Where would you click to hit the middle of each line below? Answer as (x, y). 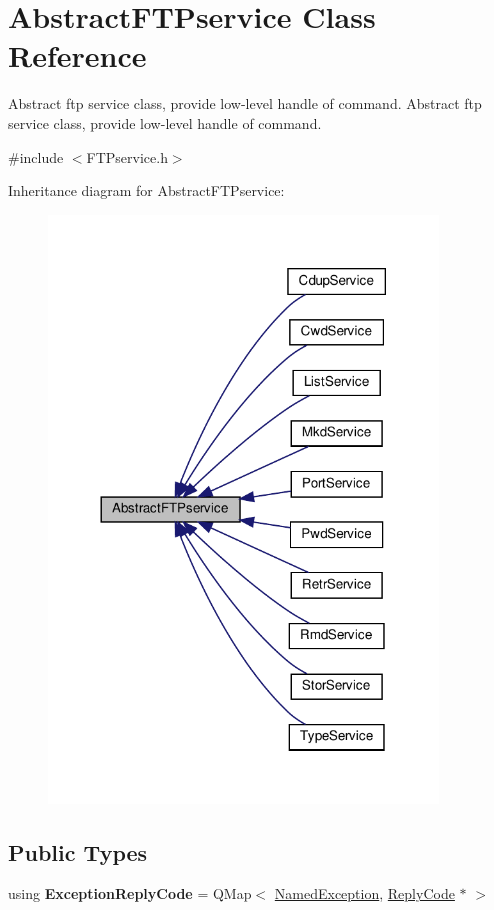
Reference (77, 55)
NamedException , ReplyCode (364, 893)
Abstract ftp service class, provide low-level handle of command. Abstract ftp (245, 103)
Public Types (78, 851)
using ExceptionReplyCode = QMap (130, 893)
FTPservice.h (127, 156)
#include (36, 156)
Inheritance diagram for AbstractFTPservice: (146, 190)
